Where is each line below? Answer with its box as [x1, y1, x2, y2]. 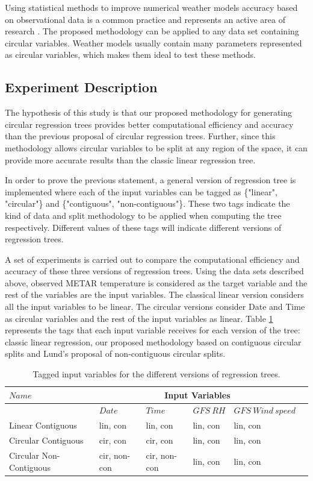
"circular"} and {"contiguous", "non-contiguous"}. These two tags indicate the [5, 197, 290, 210]
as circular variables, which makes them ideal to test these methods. [5, 48, 256, 61]
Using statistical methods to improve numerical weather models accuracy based [5, 1, 298, 13]
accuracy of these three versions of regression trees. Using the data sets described [5, 265, 304, 277]
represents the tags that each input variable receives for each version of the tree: [5, 324, 300, 336]
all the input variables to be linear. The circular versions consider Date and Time [5, 300, 305, 313]
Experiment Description [5, 78, 158, 96]
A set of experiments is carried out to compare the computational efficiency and [5, 253, 300, 265]
